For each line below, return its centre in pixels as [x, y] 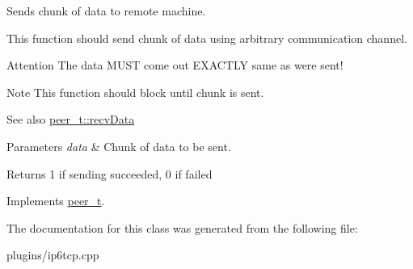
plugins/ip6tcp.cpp [53, 255]
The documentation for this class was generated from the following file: [182, 227]
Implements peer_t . [56, 201]
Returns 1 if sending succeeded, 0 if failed [110, 173]
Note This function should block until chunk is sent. [135, 92]
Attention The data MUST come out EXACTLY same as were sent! [175, 65]
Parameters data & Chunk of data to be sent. [119, 146]
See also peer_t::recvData [71, 119]
